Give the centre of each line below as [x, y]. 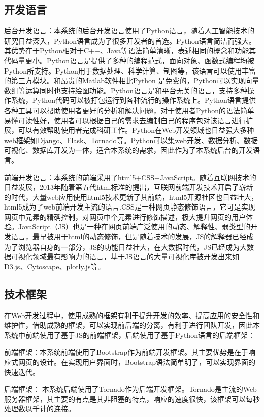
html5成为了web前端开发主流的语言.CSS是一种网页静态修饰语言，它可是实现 [130, 207]
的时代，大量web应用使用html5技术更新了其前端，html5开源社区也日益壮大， [131, 197]
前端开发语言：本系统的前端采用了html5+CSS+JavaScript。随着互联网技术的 [130, 177]
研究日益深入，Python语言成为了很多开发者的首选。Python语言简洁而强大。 [130, 40]
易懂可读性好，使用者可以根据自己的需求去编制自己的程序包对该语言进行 [125, 120]
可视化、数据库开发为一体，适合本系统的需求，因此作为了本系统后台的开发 [128, 150]
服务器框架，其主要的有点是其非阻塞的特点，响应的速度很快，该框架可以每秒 [132, 398]
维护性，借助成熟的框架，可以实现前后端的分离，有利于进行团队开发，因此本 [132, 325]
